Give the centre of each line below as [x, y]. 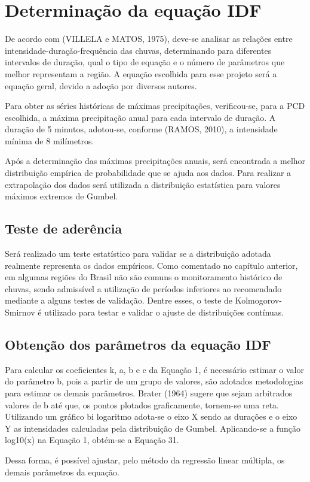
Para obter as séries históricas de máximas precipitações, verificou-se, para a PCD [155, 106]
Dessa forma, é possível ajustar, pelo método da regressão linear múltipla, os [145, 460]
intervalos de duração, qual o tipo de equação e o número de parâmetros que [145, 62]
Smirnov [20, 312]
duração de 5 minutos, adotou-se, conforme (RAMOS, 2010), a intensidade [141, 129]
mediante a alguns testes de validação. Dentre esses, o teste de [119, 300]
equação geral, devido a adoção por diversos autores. [101, 85]
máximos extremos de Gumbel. [62, 196]
